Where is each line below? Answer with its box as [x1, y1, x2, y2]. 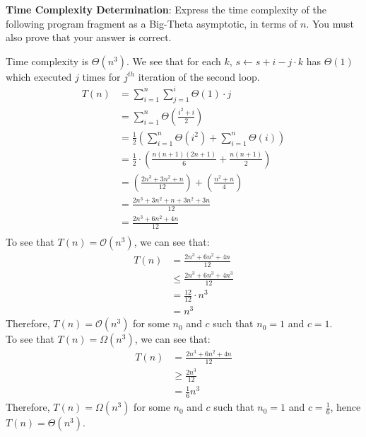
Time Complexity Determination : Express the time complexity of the [6, 2, 326, 16]
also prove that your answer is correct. [6, 30, 172, 45]
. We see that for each [126, 53, 221, 68]
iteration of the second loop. [138, 69, 260, 84]
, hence [330, 399, 361, 414]
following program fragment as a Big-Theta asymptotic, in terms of [6, 16, 297, 30]
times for [82, 69, 121, 84]
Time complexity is [6, 53, 89, 68]
